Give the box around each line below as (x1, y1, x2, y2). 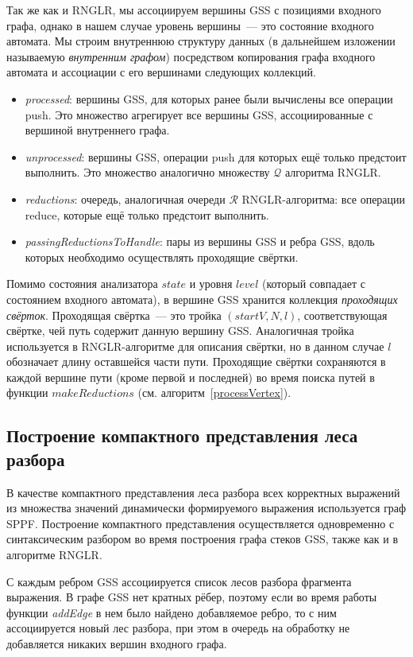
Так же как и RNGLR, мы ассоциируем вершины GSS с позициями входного (6, 2, 381, 17)
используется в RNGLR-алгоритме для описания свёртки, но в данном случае (6, 337, 384, 354)
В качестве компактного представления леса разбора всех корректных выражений (6, 484, 400, 500)
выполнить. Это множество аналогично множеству (25, 164, 270, 181)
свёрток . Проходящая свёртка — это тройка (6, 306, 222, 323)
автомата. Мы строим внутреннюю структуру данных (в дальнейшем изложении (6, 33, 396, 49)
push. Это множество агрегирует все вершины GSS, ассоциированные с (25, 106, 373, 122)
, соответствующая (297, 306, 388, 323)
